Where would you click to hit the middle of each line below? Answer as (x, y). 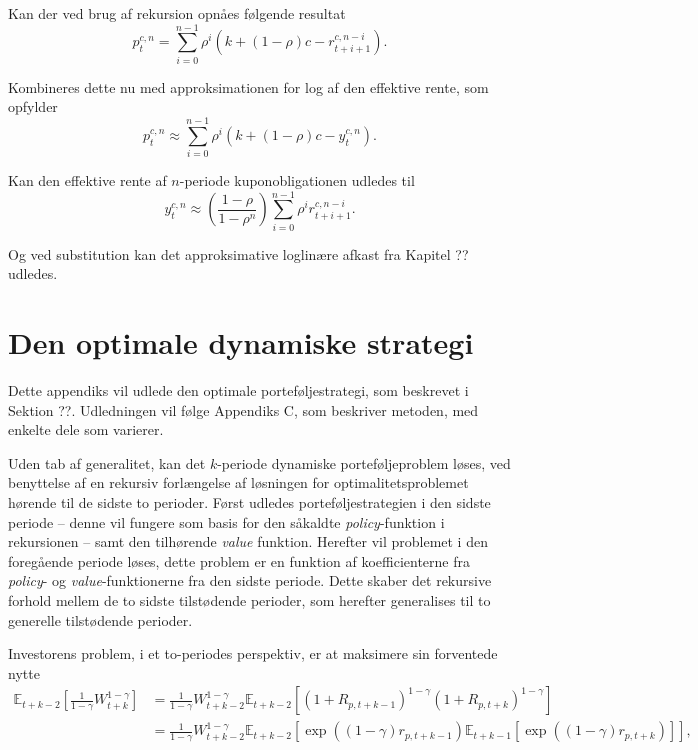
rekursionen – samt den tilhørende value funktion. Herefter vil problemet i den (248, 541)
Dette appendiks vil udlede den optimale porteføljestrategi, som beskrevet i (238, 390)
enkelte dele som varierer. (86, 429)
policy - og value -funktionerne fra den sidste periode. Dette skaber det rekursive (250, 580)
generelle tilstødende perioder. (100, 619)
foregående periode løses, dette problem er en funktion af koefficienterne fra (239, 560)
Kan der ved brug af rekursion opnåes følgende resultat (177, 13)
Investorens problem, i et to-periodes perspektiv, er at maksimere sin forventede (253, 653)
